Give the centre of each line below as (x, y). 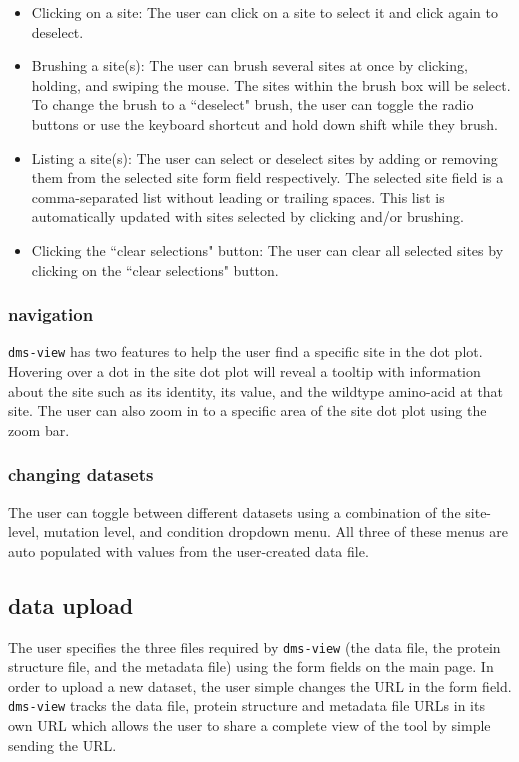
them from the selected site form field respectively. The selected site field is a (267, 177)
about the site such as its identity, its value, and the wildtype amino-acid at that (256, 390)
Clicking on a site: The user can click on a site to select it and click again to (264, 12)
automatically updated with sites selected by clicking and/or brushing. (247, 216)
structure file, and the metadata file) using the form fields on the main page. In (251, 666)
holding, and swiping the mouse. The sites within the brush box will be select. (271, 84)
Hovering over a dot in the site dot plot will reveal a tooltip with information (244, 371)
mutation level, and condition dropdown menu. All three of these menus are (275, 531)
